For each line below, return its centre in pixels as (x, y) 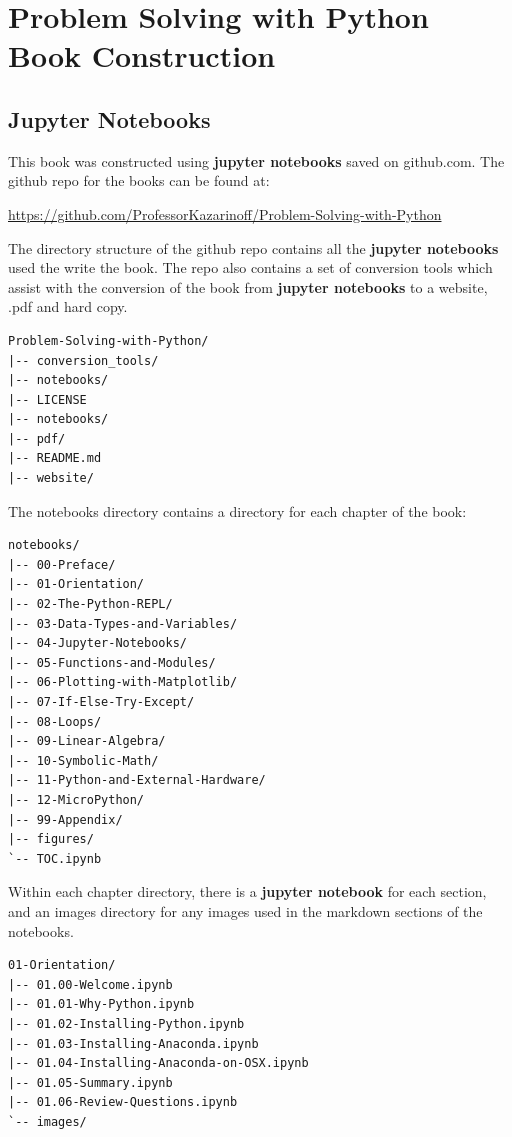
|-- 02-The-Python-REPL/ (90, 604)
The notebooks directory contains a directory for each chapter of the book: (237, 510)
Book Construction (142, 55)
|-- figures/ (51, 839)
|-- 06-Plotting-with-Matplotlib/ (123, 682)
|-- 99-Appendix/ (65, 819)
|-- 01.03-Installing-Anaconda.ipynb (133, 1043)
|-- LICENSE (47, 399)
